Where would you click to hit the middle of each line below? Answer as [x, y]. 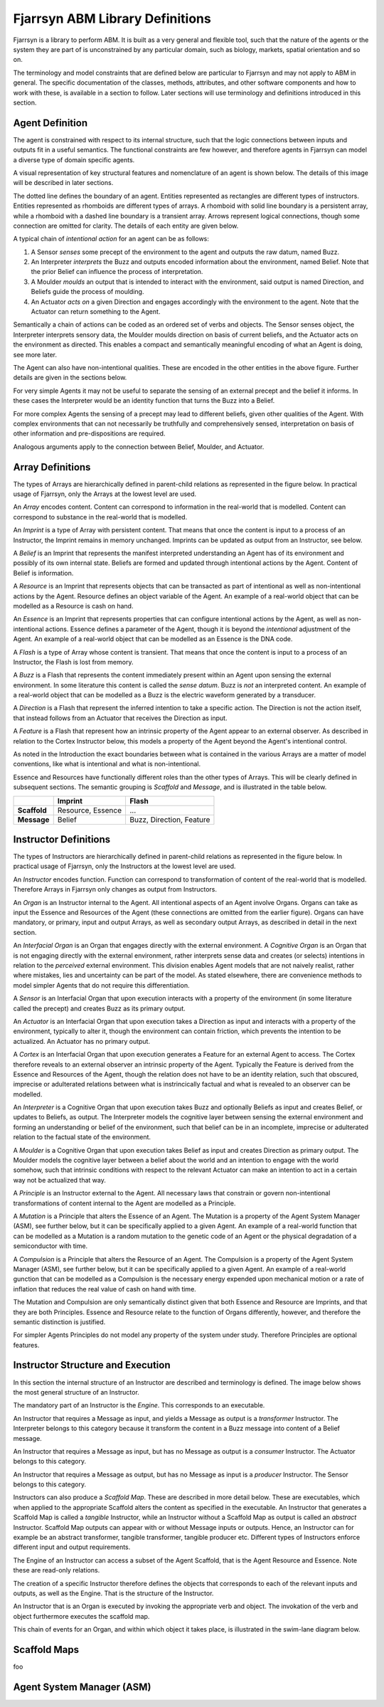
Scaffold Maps [46, 1650]
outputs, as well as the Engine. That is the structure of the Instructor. [113, 1593]
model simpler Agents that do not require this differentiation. [101, 985]
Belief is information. [43, 573]
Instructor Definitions [62, 839]
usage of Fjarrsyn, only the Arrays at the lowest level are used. [105, 494]
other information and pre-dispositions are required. [89, 433]
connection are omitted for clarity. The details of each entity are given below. [126, 226]
